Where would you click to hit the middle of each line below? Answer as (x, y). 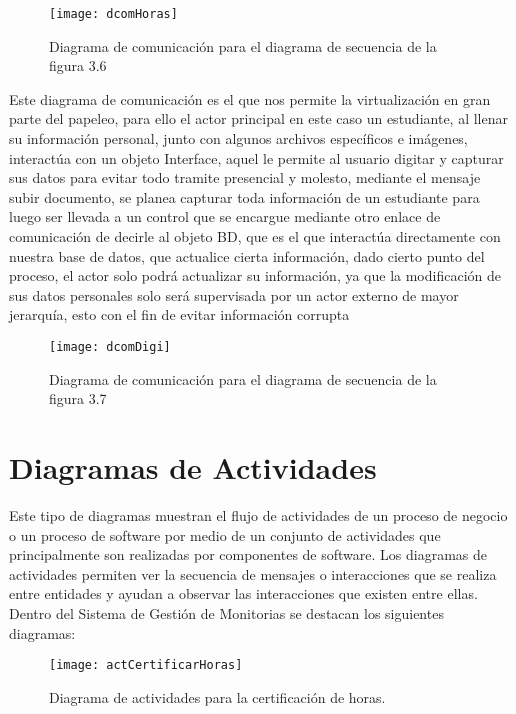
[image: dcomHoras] (113, 14)
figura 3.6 (78, 65)
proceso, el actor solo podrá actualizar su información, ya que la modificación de (255, 275)
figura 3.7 (78, 398)
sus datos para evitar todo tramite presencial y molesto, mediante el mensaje (245, 177)
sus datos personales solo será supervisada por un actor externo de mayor (234, 294)
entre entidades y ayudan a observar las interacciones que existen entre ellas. (243, 593)
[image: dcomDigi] (110, 346)
